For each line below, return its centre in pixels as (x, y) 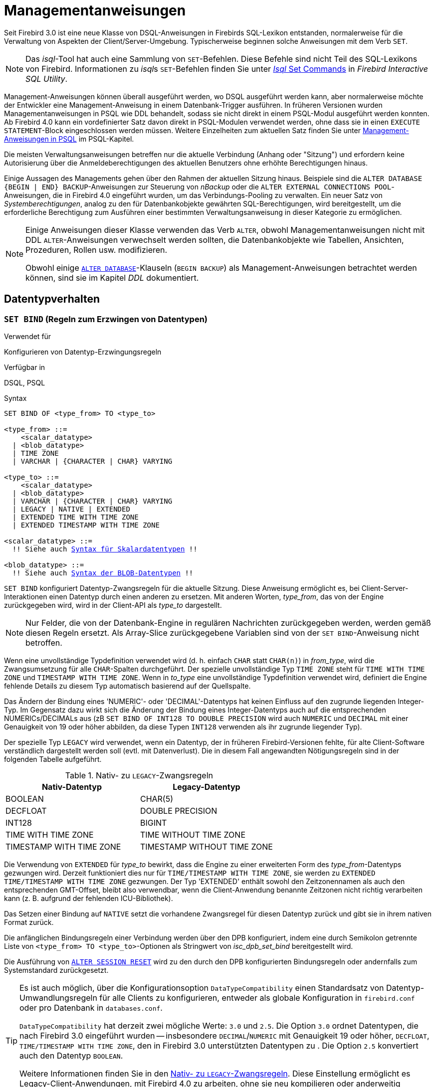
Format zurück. (29, 922)
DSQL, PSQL (25, 382)
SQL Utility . (47, 79)
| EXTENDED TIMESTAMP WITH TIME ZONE (86, 525)
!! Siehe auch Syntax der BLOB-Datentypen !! (103, 573)
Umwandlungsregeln (58, 997)
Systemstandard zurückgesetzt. (56, 970)
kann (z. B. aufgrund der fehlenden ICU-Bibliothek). (89, 898)
